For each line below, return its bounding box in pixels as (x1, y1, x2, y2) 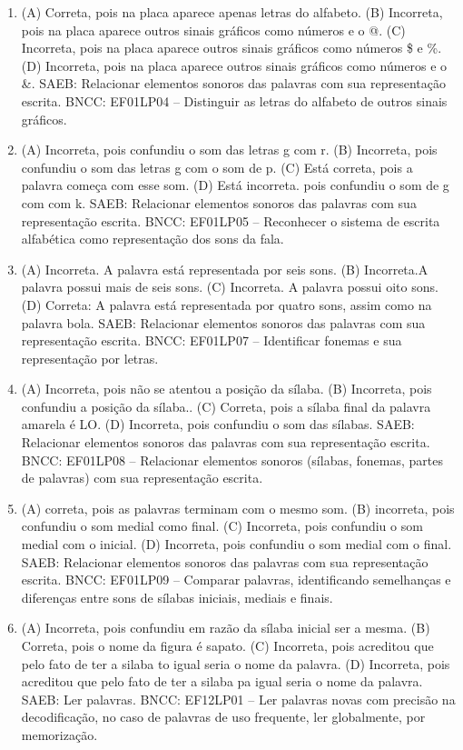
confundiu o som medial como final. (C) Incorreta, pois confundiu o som (21, 516, 423, 535)
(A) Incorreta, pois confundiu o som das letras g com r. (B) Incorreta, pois (21, 140, 438, 159)
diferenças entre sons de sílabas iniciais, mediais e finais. (21, 587, 333, 606)
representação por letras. (21, 348, 159, 367)
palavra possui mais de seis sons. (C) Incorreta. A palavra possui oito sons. (21, 277, 438, 296)
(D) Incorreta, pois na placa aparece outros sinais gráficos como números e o (21, 55, 448, 75)
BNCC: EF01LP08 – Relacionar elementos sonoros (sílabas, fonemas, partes (21, 450, 443, 469)
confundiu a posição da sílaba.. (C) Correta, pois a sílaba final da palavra (21, 396, 431, 415)
